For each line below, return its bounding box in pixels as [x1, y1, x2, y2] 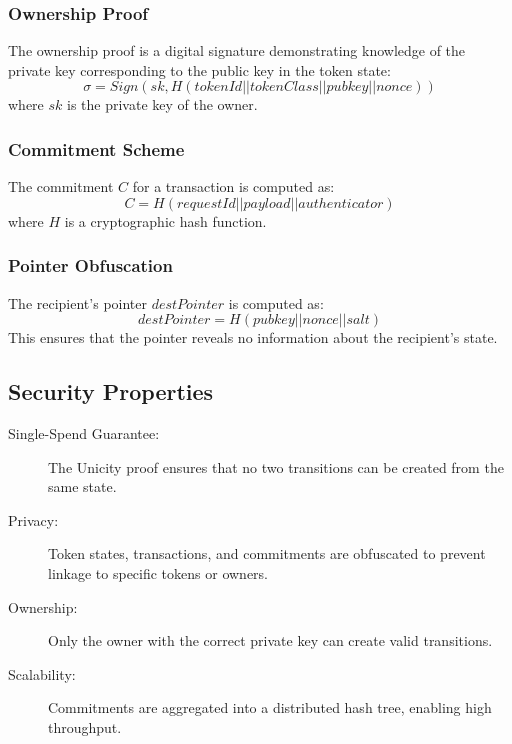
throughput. [48, 716, 122, 737]
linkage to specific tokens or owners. [48, 562, 269, 583]
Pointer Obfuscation [8, 253, 173, 278]
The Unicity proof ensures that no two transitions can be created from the [48, 456, 504, 477]
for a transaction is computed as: [132, 176, 335, 197]
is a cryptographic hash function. [64, 210, 267, 231]
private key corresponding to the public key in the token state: [8, 59, 391, 80]
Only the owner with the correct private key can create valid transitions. [48, 630, 493, 651]
